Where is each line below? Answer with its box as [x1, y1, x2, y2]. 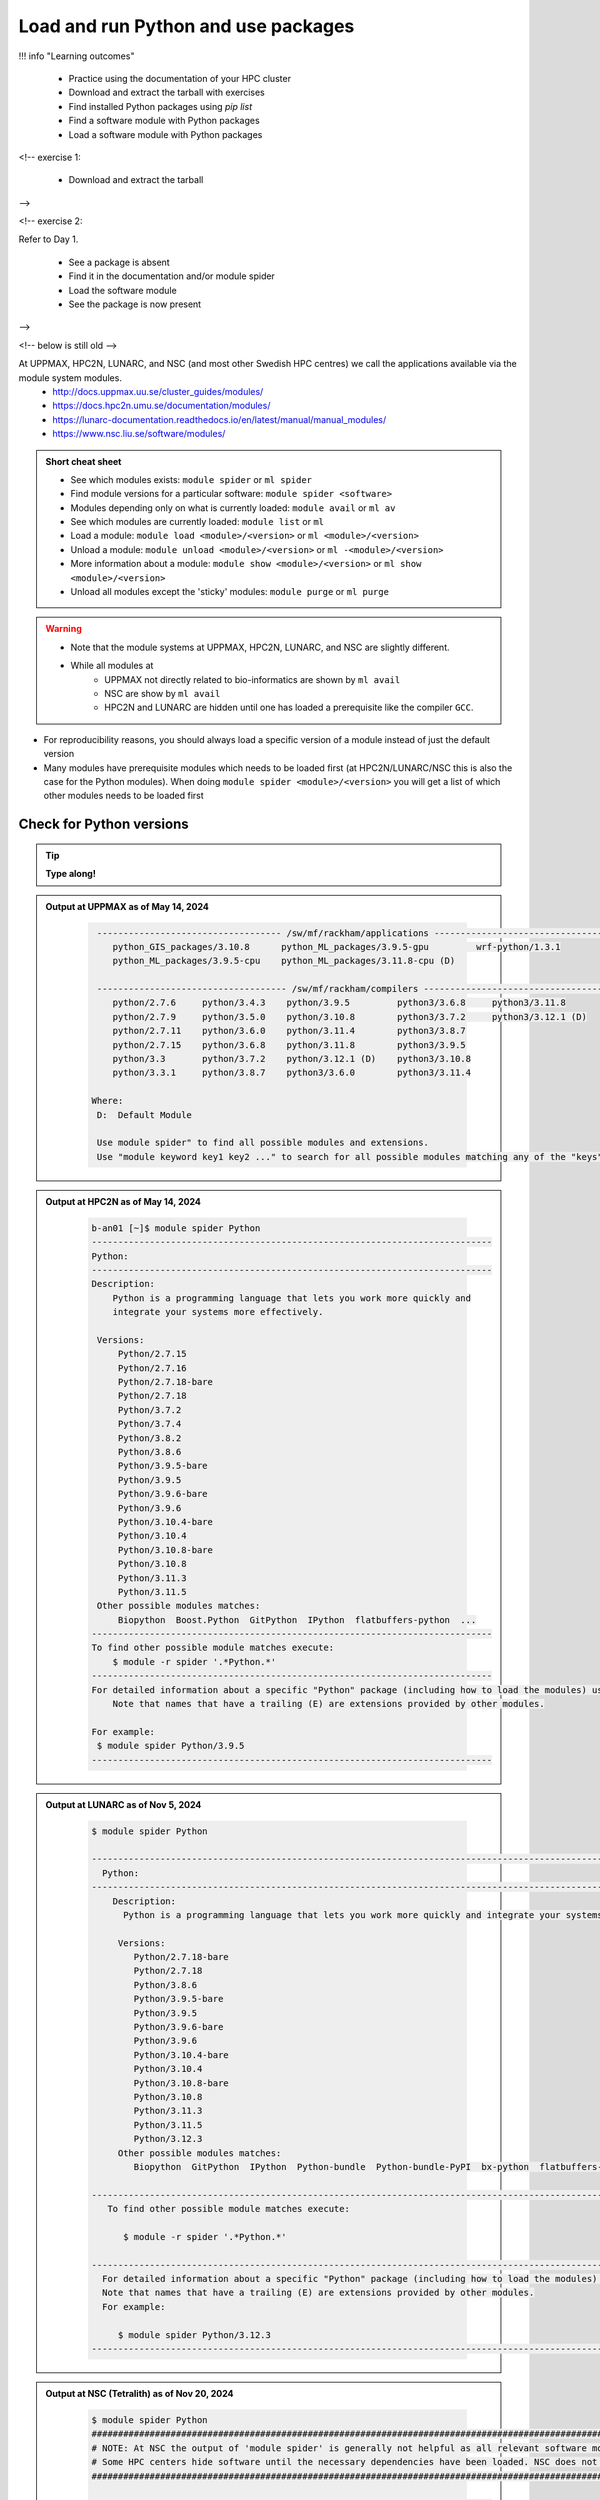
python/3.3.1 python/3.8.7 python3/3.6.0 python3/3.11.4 [112, 1067, 472, 1079]
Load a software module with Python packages [68, 128, 263, 140]
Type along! [45, 868, 97, 880]
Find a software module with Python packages [68, 115, 260, 127]
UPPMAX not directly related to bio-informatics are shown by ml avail [104, 673, 401, 685]
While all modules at [70, 660, 154, 672]
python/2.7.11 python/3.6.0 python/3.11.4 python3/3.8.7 [112, 1025, 467, 1037]
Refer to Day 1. [18, 233, 79, 245]
